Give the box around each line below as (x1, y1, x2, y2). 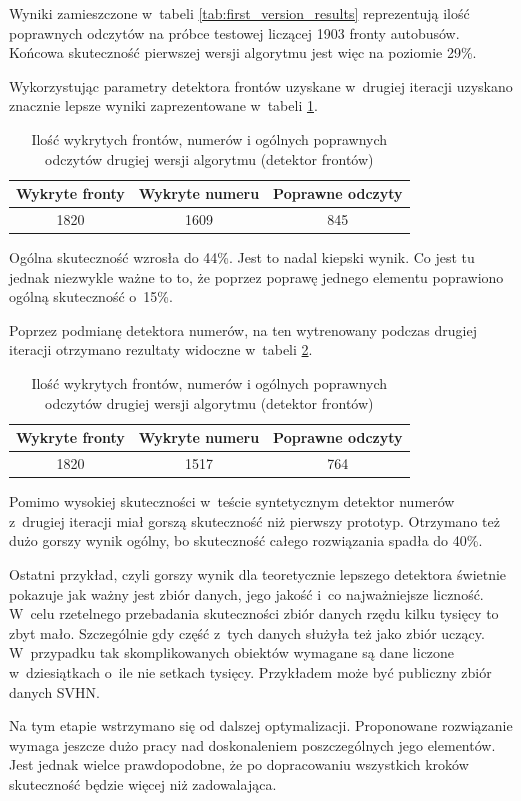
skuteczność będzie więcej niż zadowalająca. (9, 773, 277, 794)
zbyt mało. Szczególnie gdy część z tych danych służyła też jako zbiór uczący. (9, 622, 485, 643)
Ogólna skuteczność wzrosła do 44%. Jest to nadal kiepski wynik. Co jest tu (9, 247, 475, 268)
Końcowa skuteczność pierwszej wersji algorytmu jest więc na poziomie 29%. (9, 42, 477, 63)
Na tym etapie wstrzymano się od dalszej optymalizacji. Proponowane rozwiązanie (9, 715, 513, 736)
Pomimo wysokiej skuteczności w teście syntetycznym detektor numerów (9, 491, 455, 512)
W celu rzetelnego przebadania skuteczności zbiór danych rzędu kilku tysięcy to (9, 603, 499, 624)
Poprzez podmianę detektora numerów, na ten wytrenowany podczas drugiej (9, 319, 477, 340)
